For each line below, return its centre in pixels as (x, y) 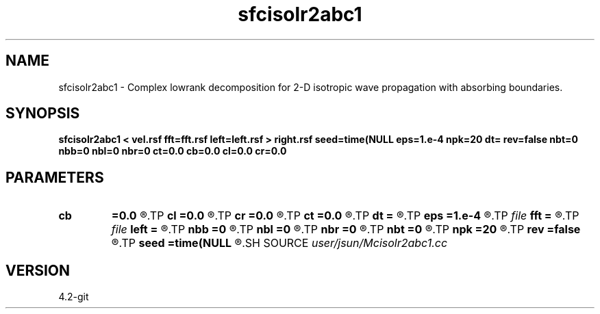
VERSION (38, 270)
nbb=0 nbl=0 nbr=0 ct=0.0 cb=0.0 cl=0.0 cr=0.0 (173, 151)
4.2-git (74, 297)
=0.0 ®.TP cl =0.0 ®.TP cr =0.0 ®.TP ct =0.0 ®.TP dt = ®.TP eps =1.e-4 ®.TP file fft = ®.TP (345, 216)
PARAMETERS (55, 177)
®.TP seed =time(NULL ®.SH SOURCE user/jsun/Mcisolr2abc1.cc (279, 243)
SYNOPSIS (43, 114)
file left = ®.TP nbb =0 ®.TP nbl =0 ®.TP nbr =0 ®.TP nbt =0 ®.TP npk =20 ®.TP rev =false (346, 230)
